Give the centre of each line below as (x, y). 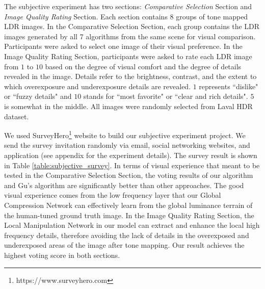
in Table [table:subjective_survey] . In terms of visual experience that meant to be (132, 165)
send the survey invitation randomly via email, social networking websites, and (127, 145)
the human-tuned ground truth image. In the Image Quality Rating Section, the (129, 215)
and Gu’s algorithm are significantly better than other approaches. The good (124, 185)
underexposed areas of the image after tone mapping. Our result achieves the (124, 245)
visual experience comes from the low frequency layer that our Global (113, 195)
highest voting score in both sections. (62, 255)
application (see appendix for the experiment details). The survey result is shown (131, 155)
